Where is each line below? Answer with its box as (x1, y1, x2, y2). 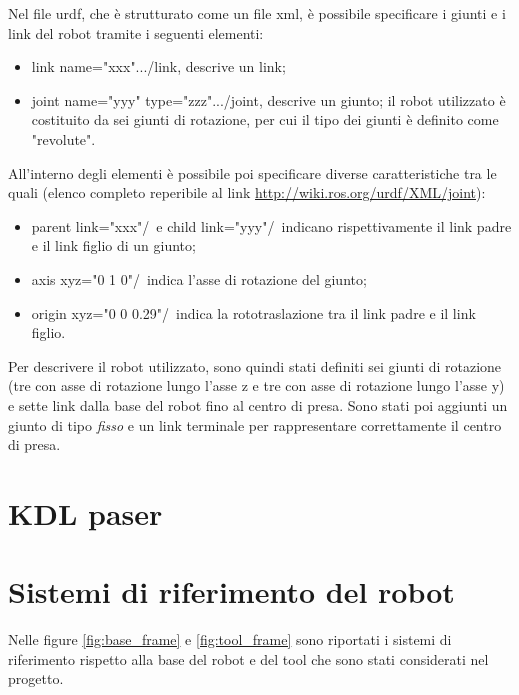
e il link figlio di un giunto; (31, 235, 196, 256)
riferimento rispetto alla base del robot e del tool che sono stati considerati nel (8, 648, 489, 669)
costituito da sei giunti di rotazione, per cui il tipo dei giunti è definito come (31, 109, 499, 130)
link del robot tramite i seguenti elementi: (8, 22, 264, 43)
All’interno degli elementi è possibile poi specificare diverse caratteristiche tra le (8, 162, 497, 183)
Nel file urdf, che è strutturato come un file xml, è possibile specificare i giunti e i (8, 3, 506, 23)
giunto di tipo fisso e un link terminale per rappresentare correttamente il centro (8, 414, 502, 435)
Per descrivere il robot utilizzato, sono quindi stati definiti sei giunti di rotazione (8, 355, 502, 376)
